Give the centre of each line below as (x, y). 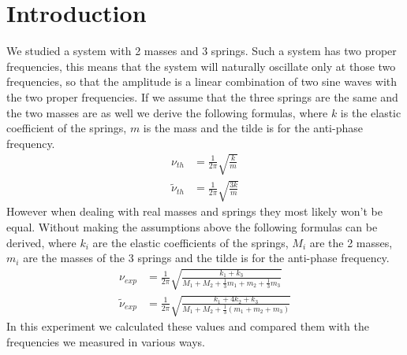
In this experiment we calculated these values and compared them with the (188, 325)
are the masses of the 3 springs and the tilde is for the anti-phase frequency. (206, 258)
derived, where (41, 242)
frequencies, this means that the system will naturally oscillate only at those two (201, 66)
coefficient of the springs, (67, 128)
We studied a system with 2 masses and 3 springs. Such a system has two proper (202, 51)
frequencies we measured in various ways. (106, 341)
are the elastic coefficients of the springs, (190, 242)
